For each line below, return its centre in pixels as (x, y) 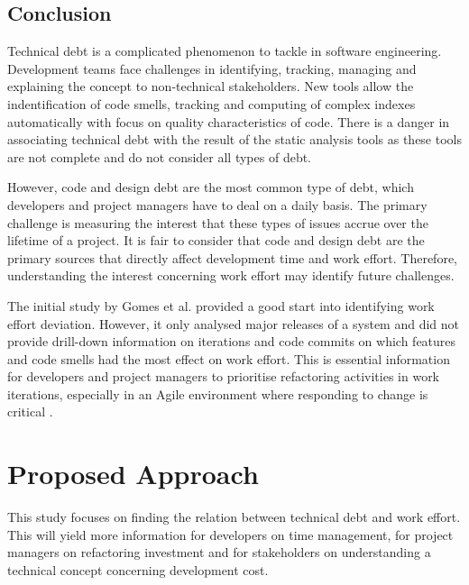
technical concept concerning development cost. (138, 569)
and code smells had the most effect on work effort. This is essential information (229, 358)
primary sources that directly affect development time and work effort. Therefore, (232, 257)
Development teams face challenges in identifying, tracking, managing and (212, 68)
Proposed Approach (133, 474)
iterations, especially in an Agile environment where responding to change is (218, 393)
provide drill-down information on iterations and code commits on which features (232, 341)
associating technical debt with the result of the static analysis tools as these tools (234, 139)
